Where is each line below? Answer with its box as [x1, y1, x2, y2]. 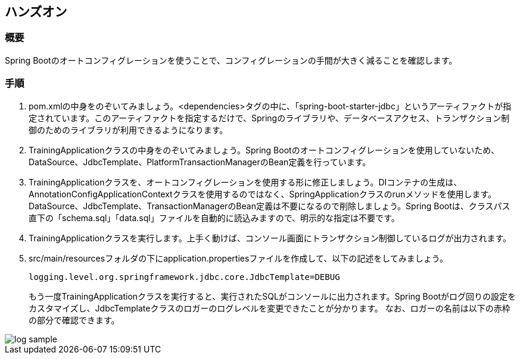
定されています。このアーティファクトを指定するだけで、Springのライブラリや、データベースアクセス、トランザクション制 [29, 112, 510, 123]
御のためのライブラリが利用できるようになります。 [29, 124, 228, 135]
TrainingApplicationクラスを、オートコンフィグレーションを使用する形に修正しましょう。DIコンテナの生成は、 [29, 177, 462, 187]
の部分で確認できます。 [29, 314, 120, 325]
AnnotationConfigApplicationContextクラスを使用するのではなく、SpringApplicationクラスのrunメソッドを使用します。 [29, 188, 496, 199]
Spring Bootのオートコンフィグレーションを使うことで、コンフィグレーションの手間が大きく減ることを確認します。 [5, 55, 457, 65]
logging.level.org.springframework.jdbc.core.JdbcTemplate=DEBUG [29, 272, 340, 282]
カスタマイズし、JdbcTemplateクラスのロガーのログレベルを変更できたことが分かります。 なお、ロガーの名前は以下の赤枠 [29, 303, 510, 313]
